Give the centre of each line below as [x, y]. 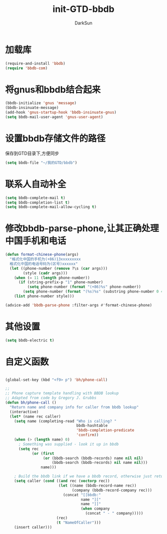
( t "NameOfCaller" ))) [79, 523]
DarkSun [83, 23]
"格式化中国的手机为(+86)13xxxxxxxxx [45, 259]
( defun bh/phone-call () [31, 403]
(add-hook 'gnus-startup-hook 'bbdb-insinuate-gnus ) [61, 112]
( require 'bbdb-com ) [27, 68]
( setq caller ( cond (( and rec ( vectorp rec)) [62, 481]
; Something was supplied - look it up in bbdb [69, 444]
